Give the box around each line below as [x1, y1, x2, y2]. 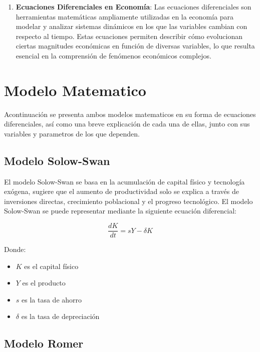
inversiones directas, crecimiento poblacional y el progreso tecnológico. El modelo [4, 195, 253, 206]
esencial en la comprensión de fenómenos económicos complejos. [16, 50, 211, 60]
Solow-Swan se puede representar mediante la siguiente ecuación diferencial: [4, 205, 236, 216]
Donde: [4, 244, 26, 254]
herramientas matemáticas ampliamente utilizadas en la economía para [16, 11, 234, 21]
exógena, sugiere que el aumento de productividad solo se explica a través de [4, 186, 239, 196]
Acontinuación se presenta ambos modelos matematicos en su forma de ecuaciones [4, 108, 256, 119]
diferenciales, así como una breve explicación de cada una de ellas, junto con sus [4, 118, 250, 129]
